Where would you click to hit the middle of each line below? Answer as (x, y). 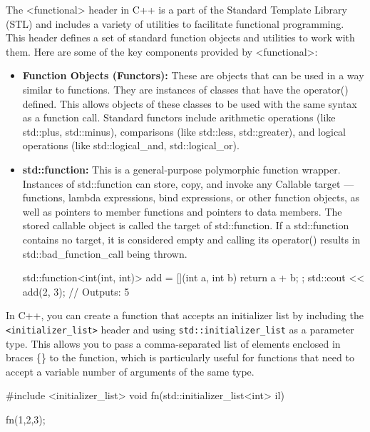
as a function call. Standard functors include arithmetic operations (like (179, 117)
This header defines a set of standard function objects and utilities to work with (180, 37)
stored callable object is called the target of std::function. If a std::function (186, 225)
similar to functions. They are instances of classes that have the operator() (185, 89)
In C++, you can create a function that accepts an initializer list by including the (185, 315)
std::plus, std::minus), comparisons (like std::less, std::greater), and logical (184, 131)
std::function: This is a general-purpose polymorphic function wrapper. (181, 169)
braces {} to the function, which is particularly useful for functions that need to (180, 357)
